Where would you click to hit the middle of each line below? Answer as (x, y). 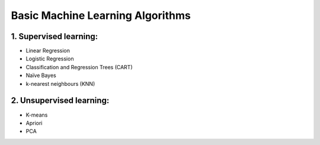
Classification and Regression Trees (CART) (79, 67)
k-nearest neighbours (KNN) (60, 83)
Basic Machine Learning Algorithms (101, 15)
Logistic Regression (50, 59)
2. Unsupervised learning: (60, 101)
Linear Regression (48, 51)
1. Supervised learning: (55, 36)
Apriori (34, 123)
